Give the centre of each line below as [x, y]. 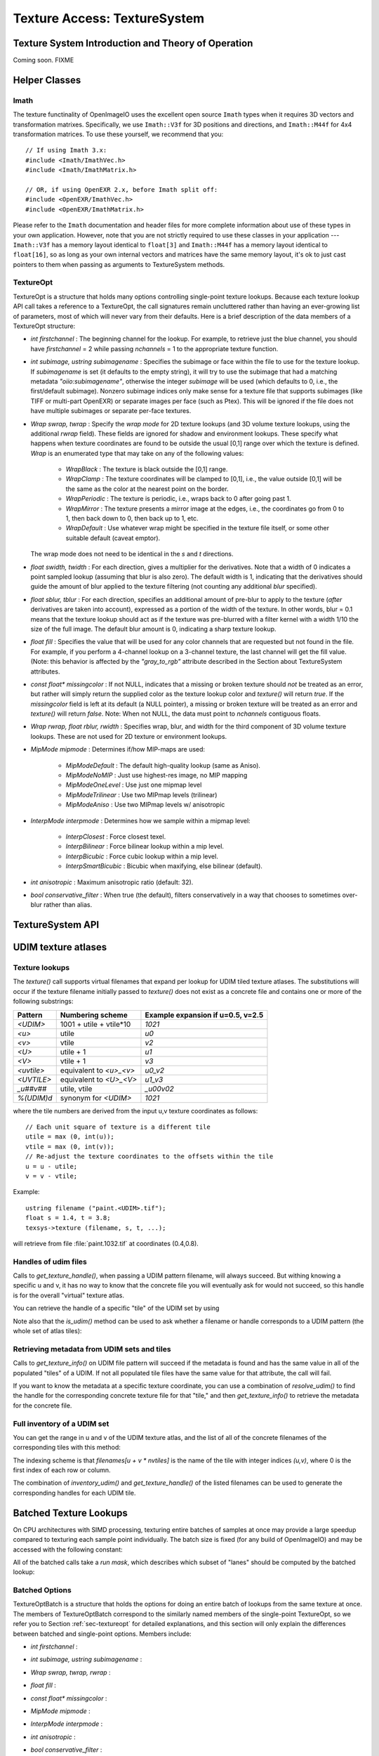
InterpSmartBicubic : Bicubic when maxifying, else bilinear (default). [164, 866]
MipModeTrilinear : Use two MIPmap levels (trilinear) [141, 794]
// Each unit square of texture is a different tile [118, 1127]
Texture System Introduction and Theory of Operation [133, 43]
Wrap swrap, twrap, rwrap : [71, 1672]
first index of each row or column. [62, 1470]
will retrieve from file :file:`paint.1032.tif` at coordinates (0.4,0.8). [106, 1243]
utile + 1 [73, 1051]
